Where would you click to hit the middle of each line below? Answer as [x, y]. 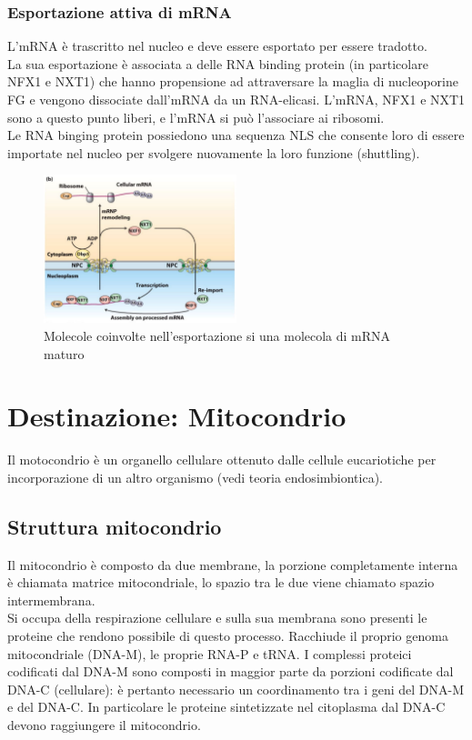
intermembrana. [51, 600]
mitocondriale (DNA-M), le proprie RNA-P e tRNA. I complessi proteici [210, 653]
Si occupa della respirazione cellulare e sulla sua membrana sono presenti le [217, 618]
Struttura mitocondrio [115, 526]
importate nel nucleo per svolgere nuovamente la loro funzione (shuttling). [214, 152]
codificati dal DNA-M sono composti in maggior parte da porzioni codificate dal [231, 671]
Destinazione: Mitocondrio [177, 416]
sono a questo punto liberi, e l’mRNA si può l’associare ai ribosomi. [196, 117]
